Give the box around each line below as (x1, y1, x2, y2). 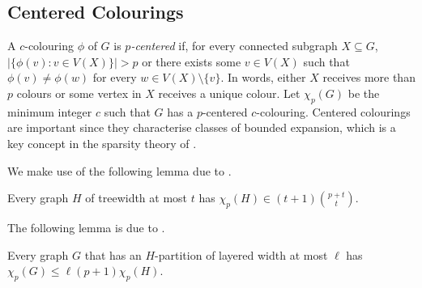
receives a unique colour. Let (158, 84, 301, 101)
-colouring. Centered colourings (256, 103, 411, 120)
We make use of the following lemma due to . (7, 162, 232, 179)
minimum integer (7, 103, 92, 120)
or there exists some (142, 53, 241, 70)
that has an (84, 246, 142, 263)
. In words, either (220, 69, 306, 86)
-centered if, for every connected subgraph (130, 37, 338, 54)
